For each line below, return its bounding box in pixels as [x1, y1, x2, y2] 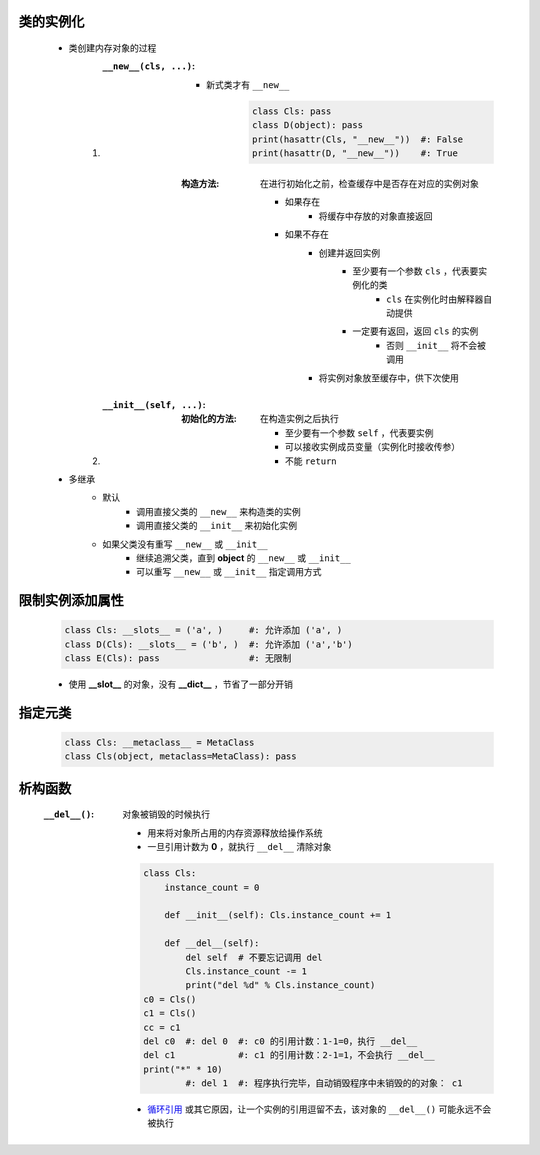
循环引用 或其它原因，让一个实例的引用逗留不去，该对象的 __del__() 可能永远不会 [147, 1103, 492, 1115]
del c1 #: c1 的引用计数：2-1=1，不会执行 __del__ [143, 1050, 435, 1061]
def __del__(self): [164, 938, 260, 949]
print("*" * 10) [143, 1063, 224, 1075]
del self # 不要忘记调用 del [185, 951, 323, 963]
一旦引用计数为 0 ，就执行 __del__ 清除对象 [147, 841, 332, 853]
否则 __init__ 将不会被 [386, 339, 487, 351]
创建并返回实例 [318, 246, 380, 259]
